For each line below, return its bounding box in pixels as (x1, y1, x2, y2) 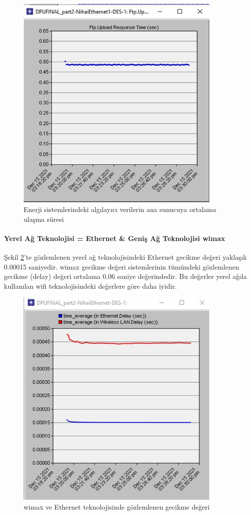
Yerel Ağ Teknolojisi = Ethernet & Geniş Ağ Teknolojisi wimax (4, 233, 225, 243)
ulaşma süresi (24, 213, 64, 224)
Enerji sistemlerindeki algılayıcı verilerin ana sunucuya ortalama (24, 204, 217, 214)
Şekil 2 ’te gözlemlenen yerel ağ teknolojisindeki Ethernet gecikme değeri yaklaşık (4, 252, 247, 262)
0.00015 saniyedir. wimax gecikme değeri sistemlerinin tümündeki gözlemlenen (4, 261, 239, 272)
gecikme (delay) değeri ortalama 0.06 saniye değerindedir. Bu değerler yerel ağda (4, 271, 247, 281)
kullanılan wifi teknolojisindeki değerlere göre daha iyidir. (4, 280, 177, 291)
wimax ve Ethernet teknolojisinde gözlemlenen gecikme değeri (24, 501, 210, 512)
